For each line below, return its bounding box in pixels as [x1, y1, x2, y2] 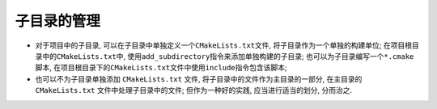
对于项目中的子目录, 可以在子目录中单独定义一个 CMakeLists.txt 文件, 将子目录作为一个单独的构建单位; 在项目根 [35, 40, 413, 50]
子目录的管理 [15, 12, 101, 30]
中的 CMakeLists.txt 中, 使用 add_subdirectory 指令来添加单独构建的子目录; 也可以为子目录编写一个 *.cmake [41, 51, 414, 61]
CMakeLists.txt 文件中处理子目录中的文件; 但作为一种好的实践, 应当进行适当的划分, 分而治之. [35, 86, 353, 95]
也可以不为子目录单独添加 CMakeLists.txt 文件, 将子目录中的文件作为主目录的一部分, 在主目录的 [35, 73, 363, 84]
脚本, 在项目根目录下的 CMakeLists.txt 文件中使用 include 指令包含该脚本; [35, 63, 287, 73]
